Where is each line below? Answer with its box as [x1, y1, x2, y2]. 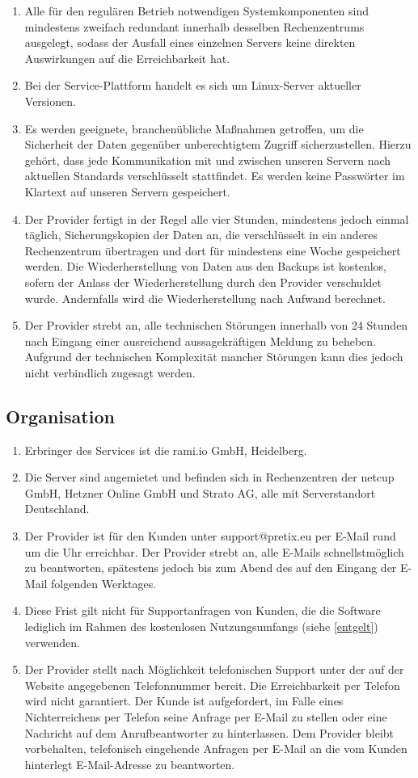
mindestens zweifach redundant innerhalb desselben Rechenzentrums [24, 18, 365, 35]
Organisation [6, 403, 115, 428]
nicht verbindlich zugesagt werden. [24, 364, 196, 381]
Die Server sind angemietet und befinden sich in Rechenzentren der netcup [24, 469, 395, 486]
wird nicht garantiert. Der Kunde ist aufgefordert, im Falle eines [24, 692, 344, 709]
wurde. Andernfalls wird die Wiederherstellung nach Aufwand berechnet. [24, 289, 386, 306]
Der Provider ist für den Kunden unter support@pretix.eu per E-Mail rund [24, 528, 396, 545]
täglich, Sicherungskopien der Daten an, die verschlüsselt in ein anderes [24, 226, 378, 243]
